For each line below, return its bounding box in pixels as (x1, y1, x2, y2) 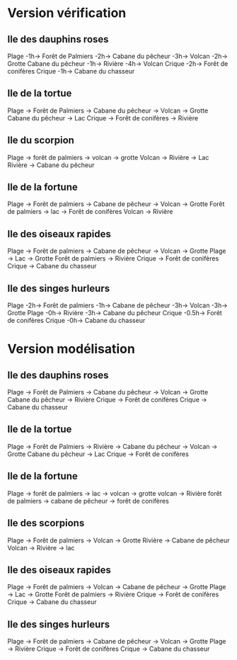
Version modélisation (7, 341, 136, 357)
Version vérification (7, 5, 127, 21)
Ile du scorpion (7, 135, 74, 147)
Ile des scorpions (7, 517, 85, 529)
